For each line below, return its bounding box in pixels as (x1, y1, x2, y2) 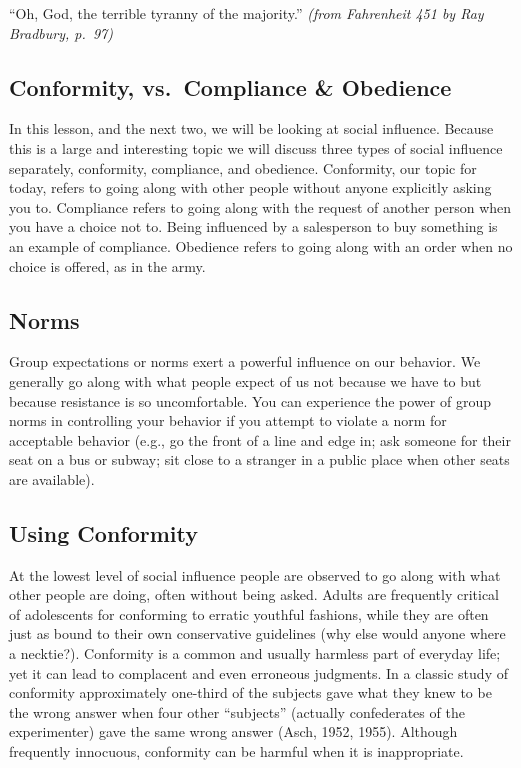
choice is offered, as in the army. (9, 255, 206, 276)
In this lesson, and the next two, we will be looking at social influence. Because (9, 118, 494, 139)
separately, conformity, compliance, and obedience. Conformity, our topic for (9, 157, 477, 178)
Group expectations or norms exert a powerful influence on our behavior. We (9, 351, 481, 372)
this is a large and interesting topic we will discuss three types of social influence (9, 137, 503, 158)
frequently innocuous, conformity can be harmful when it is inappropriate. (9, 741, 464, 762)
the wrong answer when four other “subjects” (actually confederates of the (9, 701, 465, 722)
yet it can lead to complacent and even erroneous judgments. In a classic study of (9, 662, 508, 683)
